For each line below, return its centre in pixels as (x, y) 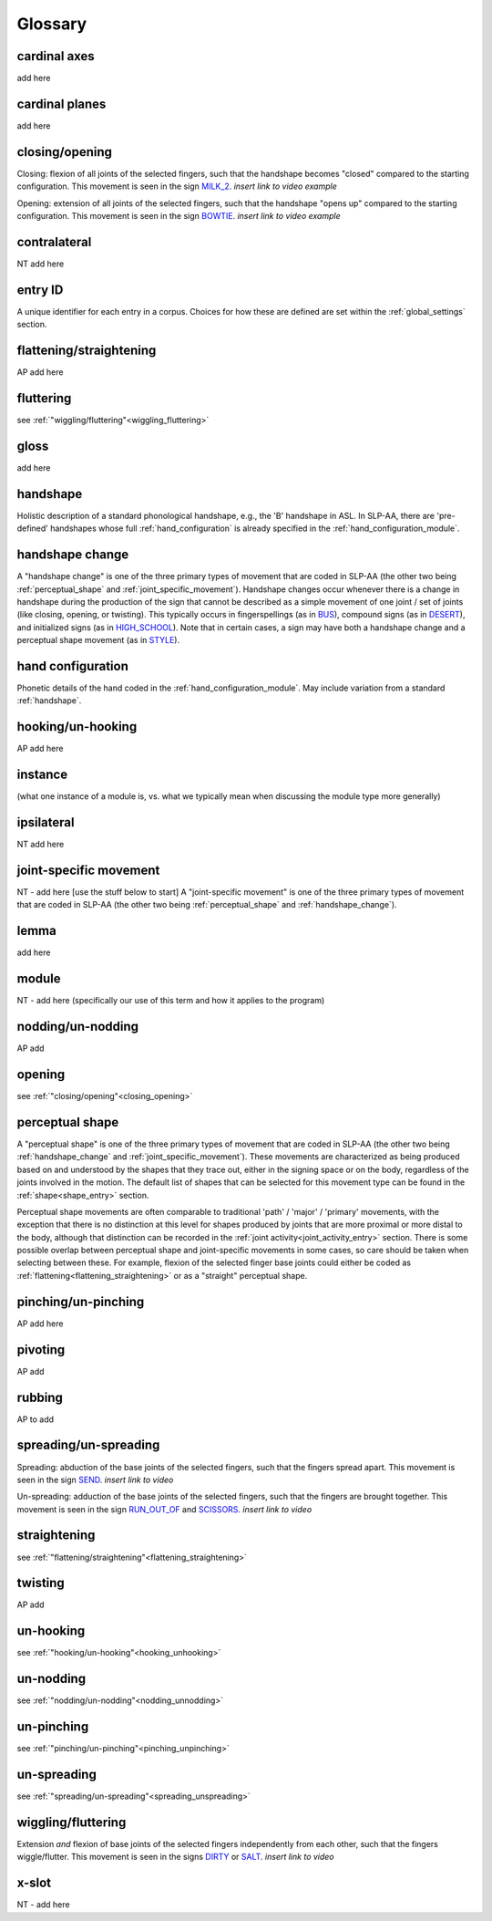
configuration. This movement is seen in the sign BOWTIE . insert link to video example (179, 216)
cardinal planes (61, 104)
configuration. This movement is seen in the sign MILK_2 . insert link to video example (177, 186)
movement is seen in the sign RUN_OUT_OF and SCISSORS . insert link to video (164, 1509)
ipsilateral (46, 822)
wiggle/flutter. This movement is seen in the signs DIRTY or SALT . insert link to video (175, 1857)
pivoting (41, 1350)
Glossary (52, 24)
